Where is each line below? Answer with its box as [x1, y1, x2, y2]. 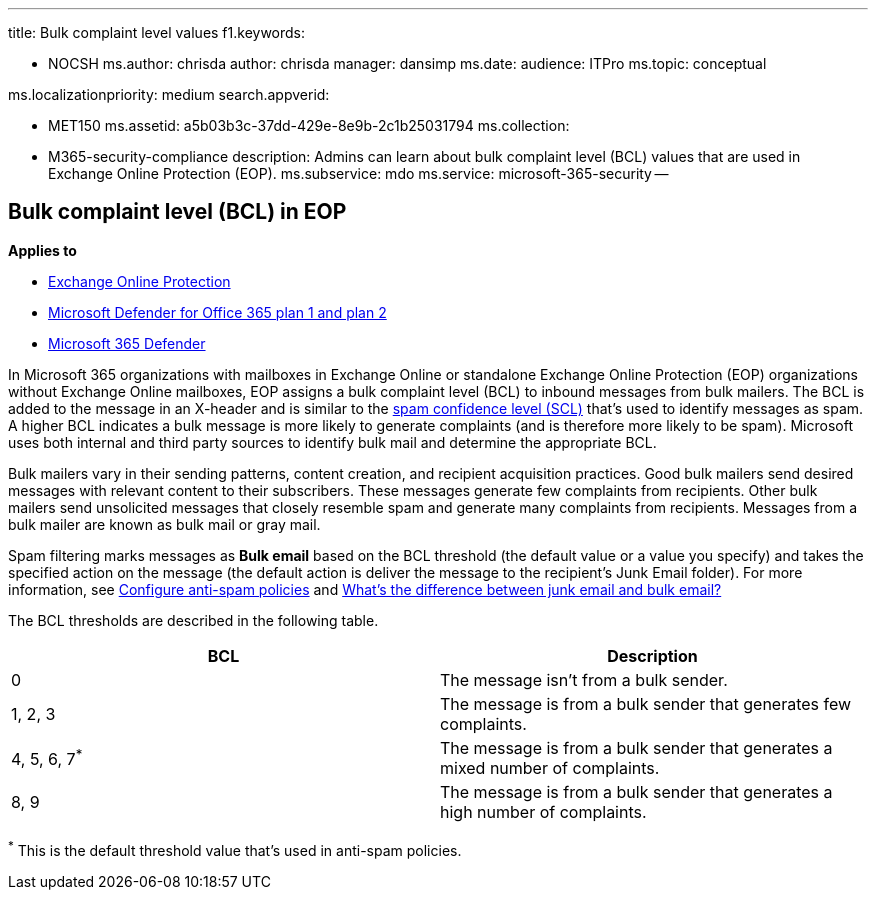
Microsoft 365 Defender [48, 334, 206, 352]
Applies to [8, 241, 77, 259]
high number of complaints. [440, 801, 647, 822]
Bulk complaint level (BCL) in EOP [8, 199, 347, 225]
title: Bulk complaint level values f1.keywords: [8, 24, 306, 41]
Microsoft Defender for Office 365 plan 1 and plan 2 [48, 303, 387, 321]
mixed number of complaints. [440, 757, 660, 778]
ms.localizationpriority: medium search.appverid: [8, 86, 330, 103]
